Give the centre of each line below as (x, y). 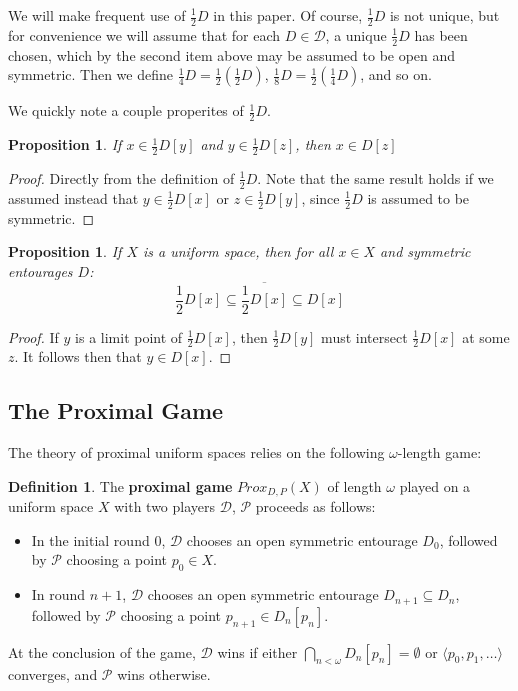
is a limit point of (129, 336)
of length (354, 485)
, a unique (356, 34)
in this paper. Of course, (288, 15)
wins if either (257, 651)
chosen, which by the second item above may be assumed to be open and (232, 54)
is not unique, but (444, 15)
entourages (40, 270)
